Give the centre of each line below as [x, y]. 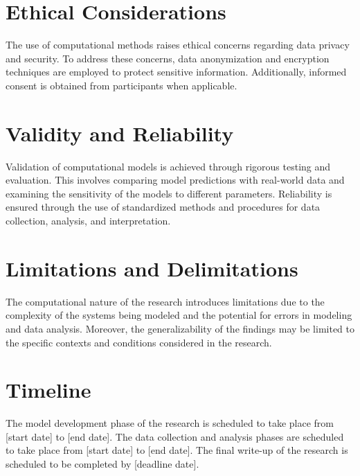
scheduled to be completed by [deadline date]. [102, 464]
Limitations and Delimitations [152, 268]
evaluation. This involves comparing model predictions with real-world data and [175, 180]
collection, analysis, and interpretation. [88, 220]
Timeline [48, 390]
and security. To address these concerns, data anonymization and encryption [168, 58]
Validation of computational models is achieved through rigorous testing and [168, 166]
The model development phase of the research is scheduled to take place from [170, 423]
